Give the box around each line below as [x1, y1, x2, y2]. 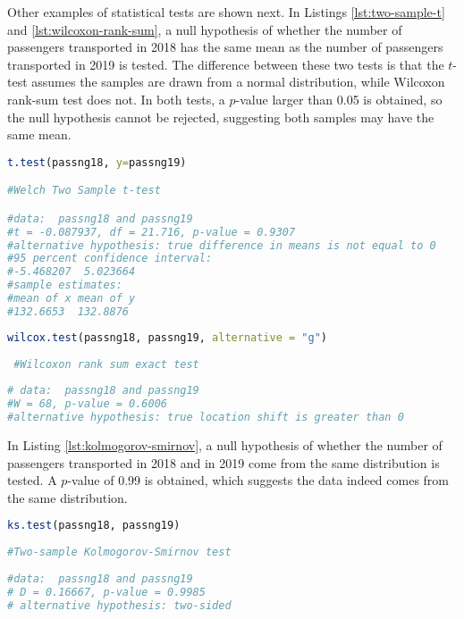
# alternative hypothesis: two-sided [7, 598, 232, 612]
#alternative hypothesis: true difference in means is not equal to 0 [7, 238, 436, 252]
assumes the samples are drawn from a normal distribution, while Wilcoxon [31, 72, 445, 91]
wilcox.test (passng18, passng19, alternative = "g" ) [7, 330, 327, 344]
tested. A [7, 471, 57, 489]
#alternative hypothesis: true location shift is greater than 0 [7, 411, 404, 424]
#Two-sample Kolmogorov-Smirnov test [7, 546, 232, 559]
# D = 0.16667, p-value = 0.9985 [7, 585, 206, 598]
